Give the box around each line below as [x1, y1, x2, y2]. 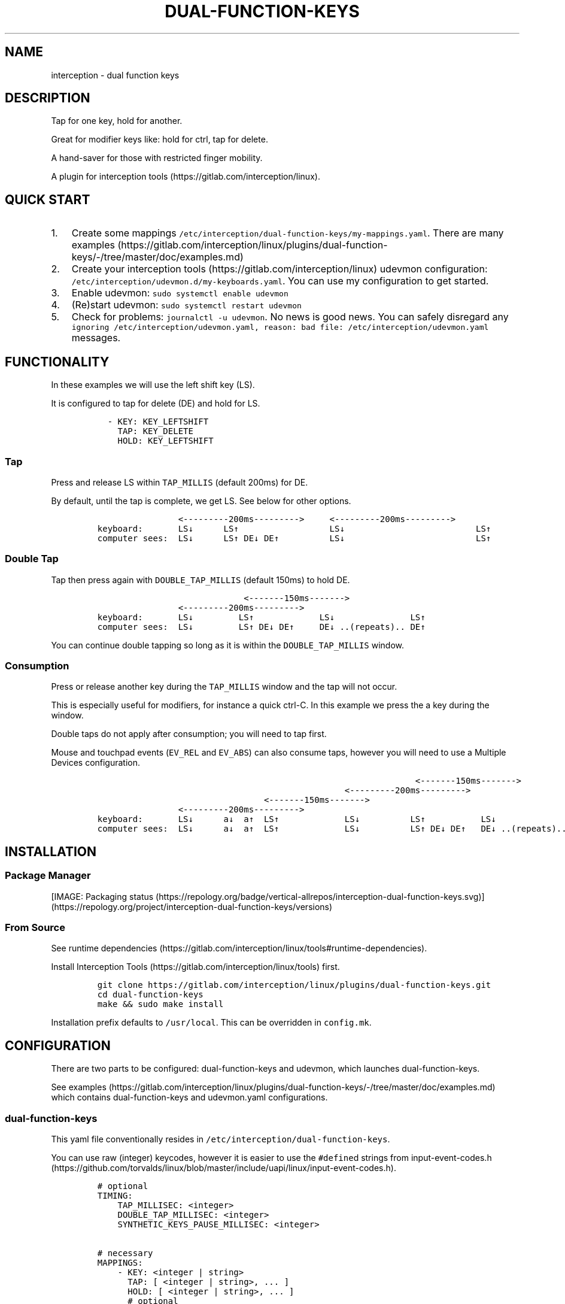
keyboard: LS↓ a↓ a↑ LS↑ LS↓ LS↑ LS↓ [97, 814, 496, 824]
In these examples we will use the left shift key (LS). [51, 380, 255, 390]
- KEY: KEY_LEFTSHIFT [107, 417, 209, 427]
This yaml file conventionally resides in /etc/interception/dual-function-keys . [51, 1133, 390, 1144]
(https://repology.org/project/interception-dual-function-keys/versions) [51, 901, 333, 912]
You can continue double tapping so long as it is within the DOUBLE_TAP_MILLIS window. [51, 639, 404, 650]
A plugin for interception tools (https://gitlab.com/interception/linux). [51, 171, 320, 182]
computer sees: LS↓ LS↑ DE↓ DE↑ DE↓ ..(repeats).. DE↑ [97, 621, 426, 632]
